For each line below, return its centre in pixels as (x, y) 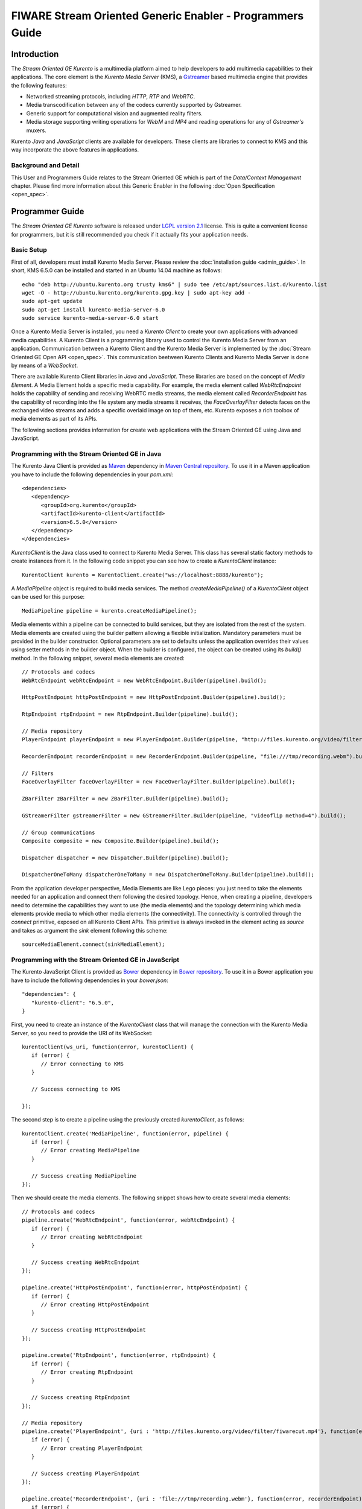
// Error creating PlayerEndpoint (92, 1448)
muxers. (36, 130)
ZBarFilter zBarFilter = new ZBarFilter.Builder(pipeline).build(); (125, 799)
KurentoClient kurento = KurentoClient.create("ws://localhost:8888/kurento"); (143, 575)
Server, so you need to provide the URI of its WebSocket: (82, 1033)
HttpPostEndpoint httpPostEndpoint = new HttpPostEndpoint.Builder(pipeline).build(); (154, 697)
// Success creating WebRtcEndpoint (85, 1262)
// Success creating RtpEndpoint (81, 1398)
